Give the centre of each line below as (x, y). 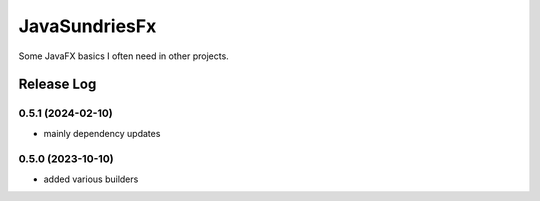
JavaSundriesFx (87, 26)
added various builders (91, 179)
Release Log (57, 84)
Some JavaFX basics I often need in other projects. (123, 56)
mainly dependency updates (102, 133)
